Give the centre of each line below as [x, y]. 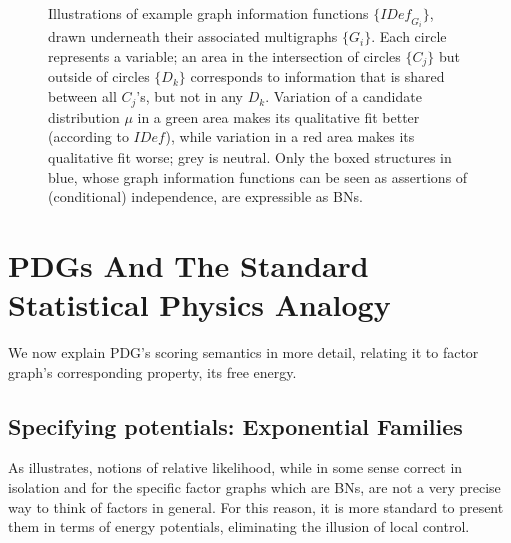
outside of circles [99, 76]
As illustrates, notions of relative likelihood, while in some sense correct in [235, 467]
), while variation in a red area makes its [290, 136]
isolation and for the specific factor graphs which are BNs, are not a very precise [254, 487]
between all [82, 96]
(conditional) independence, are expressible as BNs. [205, 196]
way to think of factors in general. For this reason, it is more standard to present [256, 506]
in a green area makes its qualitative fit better [278, 116]
